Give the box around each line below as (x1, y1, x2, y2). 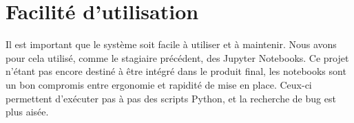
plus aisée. (6, 104, 49, 119)
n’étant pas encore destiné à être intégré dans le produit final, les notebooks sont (6, 64, 346, 78)
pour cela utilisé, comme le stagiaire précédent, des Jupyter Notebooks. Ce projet (6, 50, 349, 65)
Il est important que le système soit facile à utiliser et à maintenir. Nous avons (6, 37, 337, 52)
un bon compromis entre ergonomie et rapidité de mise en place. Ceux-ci (6, 77, 312, 91)
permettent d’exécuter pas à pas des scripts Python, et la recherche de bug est (6, 91, 336, 105)
